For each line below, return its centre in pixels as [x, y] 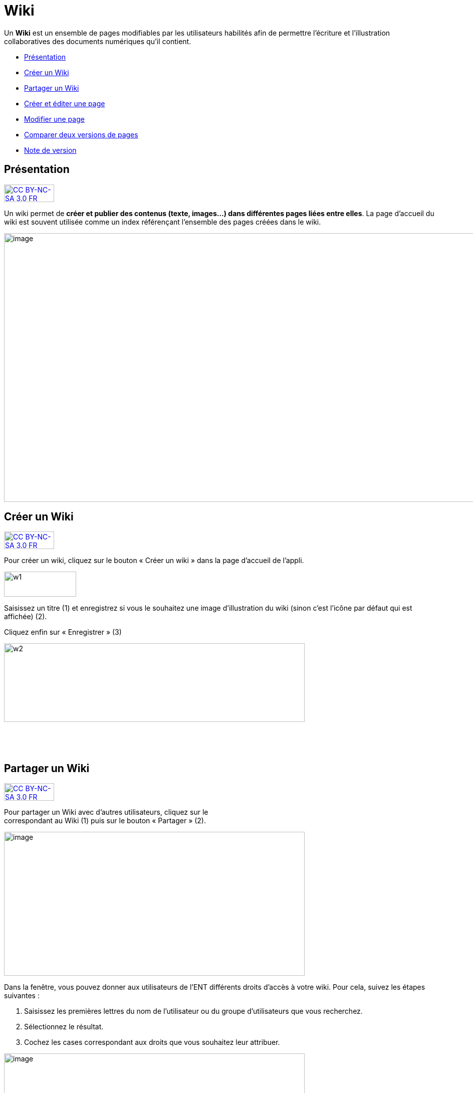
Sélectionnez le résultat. [64, 1027]
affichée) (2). [26, 617]
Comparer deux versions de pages [81, 134]
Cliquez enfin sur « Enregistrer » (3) [63, 632]
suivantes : [22, 996]
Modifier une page [54, 119]
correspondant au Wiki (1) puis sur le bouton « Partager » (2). [105, 821]
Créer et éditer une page [65, 103]
